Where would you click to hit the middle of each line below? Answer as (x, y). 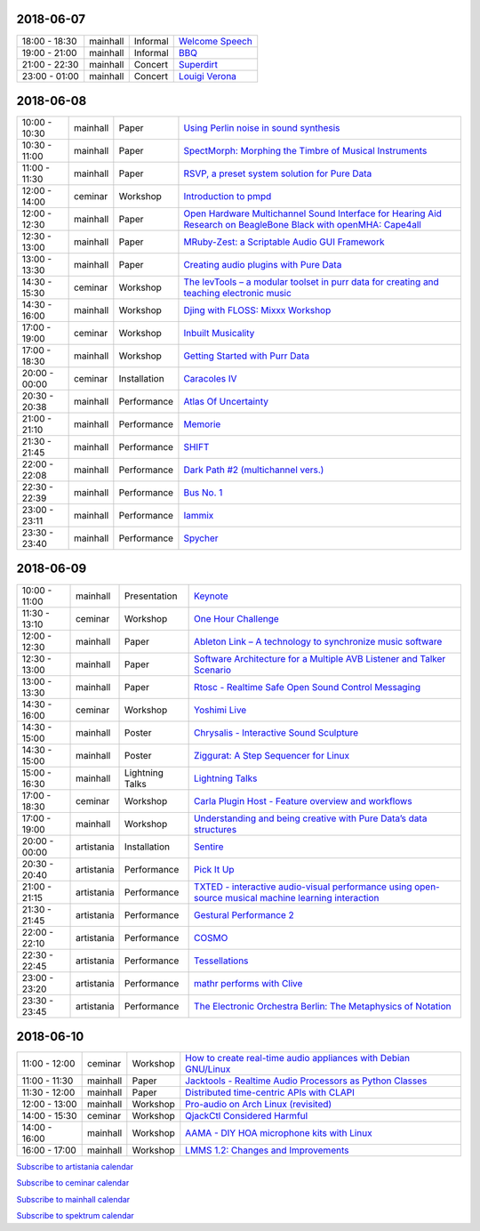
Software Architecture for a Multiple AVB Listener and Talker (320, 658)
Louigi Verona (208, 76)
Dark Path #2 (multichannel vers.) (254, 470)
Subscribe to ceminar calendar (73, 1183)
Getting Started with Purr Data (247, 356)
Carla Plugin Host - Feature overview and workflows (303, 801)
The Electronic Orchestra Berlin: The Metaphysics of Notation (323, 1006)
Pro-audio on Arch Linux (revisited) (259, 1105)
